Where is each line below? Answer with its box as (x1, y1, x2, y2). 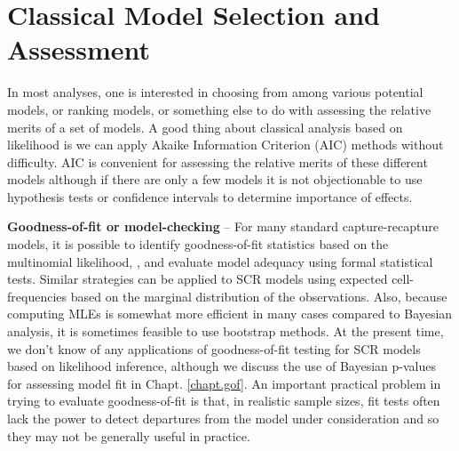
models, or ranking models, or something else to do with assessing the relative (7, 100, 431, 118)
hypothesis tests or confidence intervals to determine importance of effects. (7, 187, 413, 205)
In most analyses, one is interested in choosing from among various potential (7, 83, 423, 101)
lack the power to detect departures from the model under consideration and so (7, 409, 439, 427)
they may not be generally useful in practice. (7, 426, 250, 445)
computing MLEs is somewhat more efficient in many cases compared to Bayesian (7, 304, 453, 323)
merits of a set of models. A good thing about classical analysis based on (7, 117, 403, 136)
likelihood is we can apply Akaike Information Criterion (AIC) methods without (7, 135, 444, 154)
